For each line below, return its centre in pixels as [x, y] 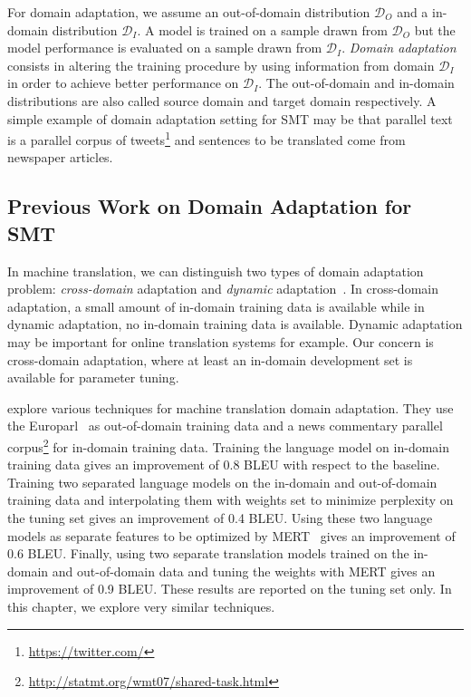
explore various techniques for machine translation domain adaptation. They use [231, 407]
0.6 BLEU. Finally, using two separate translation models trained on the [208, 553]
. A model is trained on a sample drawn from [262, 29]
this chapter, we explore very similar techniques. [141, 606]
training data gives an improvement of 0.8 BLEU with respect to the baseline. [224, 465]
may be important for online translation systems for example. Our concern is [221, 341]
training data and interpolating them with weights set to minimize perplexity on [231, 500]
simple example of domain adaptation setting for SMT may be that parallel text [230, 118]
